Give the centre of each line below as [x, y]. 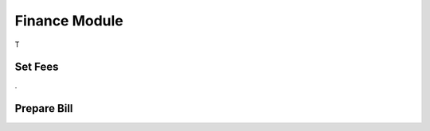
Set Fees [37, 67]
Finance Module [69, 21]
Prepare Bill [44, 108]
